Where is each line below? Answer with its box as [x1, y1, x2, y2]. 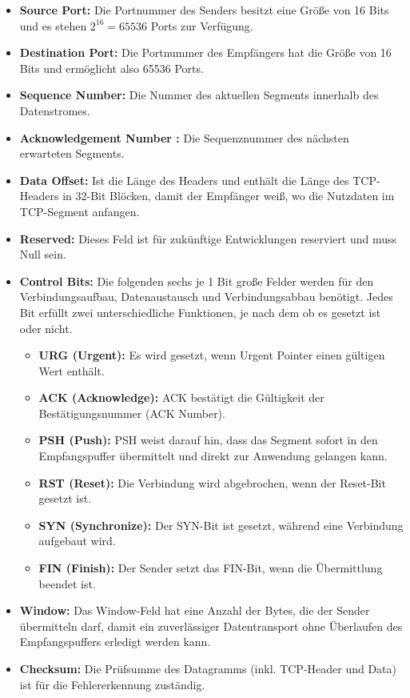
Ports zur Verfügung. [150, 17, 253, 34]
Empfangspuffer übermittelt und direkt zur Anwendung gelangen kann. [38, 447, 388, 464]
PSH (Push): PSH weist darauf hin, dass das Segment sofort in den [38, 431, 378, 448]
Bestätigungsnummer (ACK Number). [38, 404, 225, 421]
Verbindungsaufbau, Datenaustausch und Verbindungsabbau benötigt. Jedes [19, 288, 393, 305]
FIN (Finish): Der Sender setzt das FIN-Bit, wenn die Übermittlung [38, 560, 383, 576]
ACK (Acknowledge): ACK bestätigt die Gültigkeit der [38, 389, 324, 406]
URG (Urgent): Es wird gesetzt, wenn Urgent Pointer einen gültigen [38, 347, 385, 363]
